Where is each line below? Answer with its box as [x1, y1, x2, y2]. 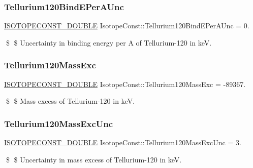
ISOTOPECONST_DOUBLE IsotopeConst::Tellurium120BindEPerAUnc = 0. [4, 20, 249, 31]
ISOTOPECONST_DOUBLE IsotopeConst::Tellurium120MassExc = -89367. [4, 78, 246, 89]
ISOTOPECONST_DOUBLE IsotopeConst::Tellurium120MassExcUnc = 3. [4, 137, 241, 148]
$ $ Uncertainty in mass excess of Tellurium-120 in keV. [6, 154, 182, 164]
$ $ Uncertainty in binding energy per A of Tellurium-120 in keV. [6, 37, 212, 48]
